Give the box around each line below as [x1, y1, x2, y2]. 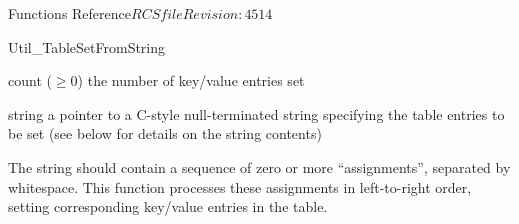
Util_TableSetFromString [8, 36, 166, 57]
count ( [8, 70, 52, 91]
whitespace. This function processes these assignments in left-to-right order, [8, 176, 472, 197]
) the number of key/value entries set [77, 70, 305, 91]
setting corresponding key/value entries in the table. [8, 196, 328, 217]
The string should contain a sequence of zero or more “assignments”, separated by [8, 156, 511, 177]
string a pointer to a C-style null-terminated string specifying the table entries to [8, 103, 505, 124]
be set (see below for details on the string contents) [8, 123, 322, 144]
